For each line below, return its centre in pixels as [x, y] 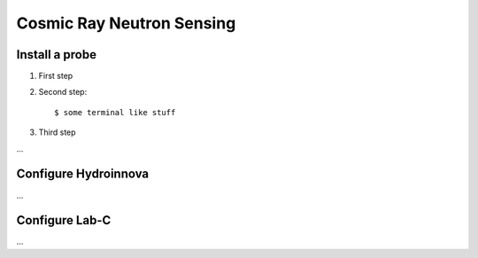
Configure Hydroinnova [83, 174]
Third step [57, 132]
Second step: [63, 92]
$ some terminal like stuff [115, 112]
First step [56, 76]
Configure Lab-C [64, 220]
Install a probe [57, 55]
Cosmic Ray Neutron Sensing [126, 23]
